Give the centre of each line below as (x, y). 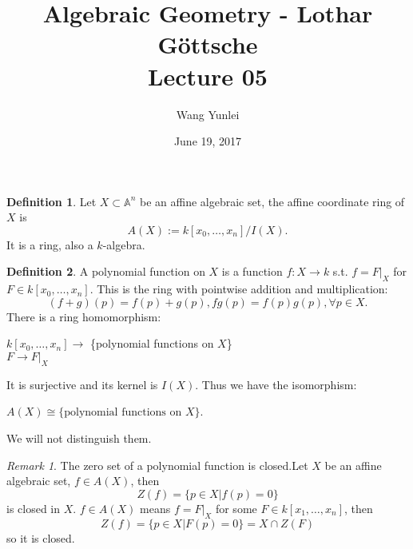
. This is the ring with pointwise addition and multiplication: (239, 289)
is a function (252, 271)
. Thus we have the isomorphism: (276, 384)
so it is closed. (41, 537)
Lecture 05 (208, 76)
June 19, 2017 (208, 141)
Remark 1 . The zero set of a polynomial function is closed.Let (157, 465)
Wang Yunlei (208, 114)
